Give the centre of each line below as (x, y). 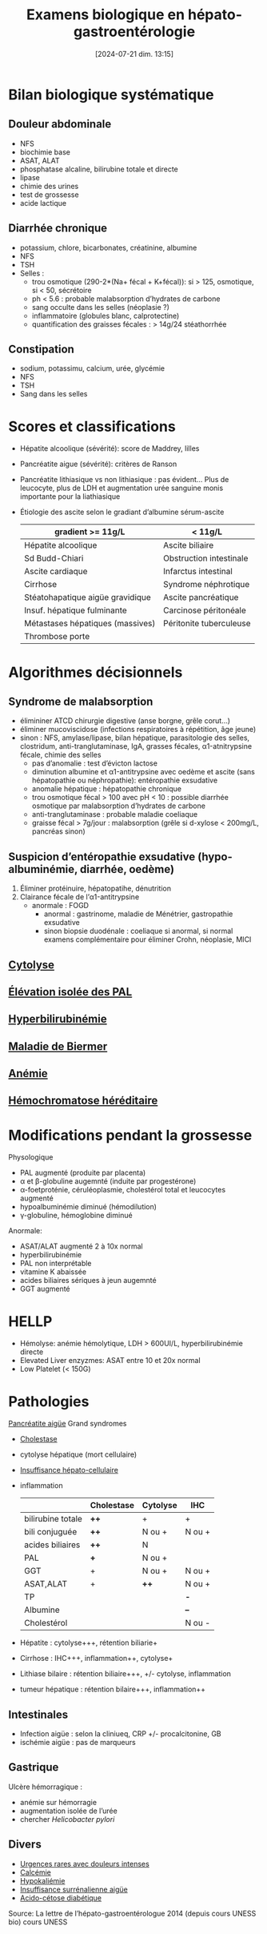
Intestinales (38, 1714)
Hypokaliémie (42, 1880)
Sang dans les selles (54, 394)
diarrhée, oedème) (127, 869)
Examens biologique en (106, 15)
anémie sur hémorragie (58, 1802)
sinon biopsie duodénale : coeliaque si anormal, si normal (138, 931)
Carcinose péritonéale (205, 610)
